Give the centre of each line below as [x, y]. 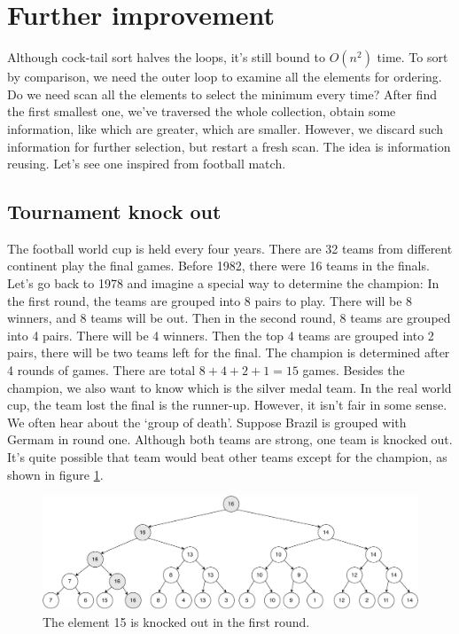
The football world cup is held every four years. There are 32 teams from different [230, 248]
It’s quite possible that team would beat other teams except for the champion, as [227, 457]
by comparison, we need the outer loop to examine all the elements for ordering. [225, 77]
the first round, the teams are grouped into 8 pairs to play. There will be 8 [210, 300]
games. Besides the [354, 370]
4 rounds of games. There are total [101, 370]
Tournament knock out [114, 211]
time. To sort [412, 57]
